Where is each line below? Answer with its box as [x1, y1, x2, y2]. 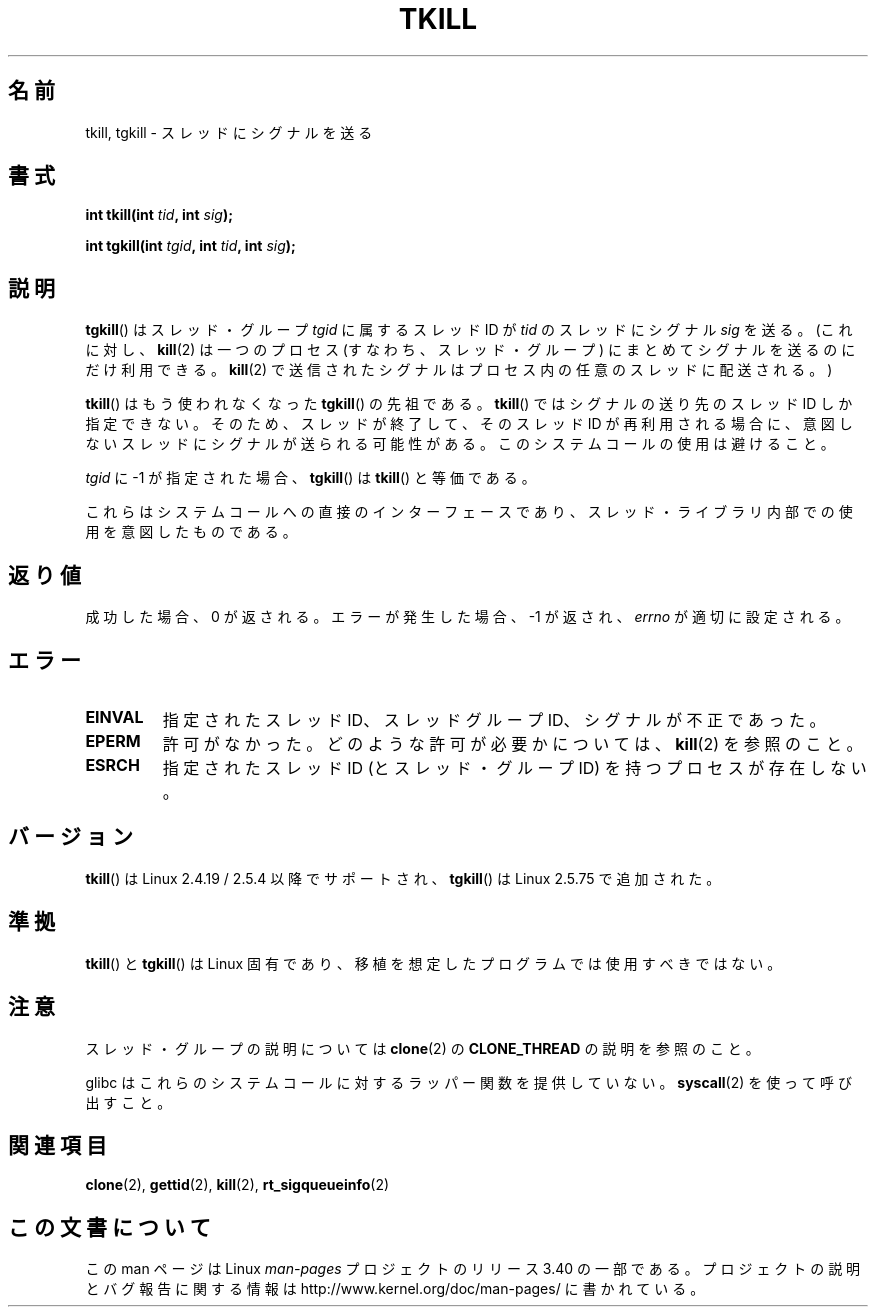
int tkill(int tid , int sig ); [85, 206, 234, 224]
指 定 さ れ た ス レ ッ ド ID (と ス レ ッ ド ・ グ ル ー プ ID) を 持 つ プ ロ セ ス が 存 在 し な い [162, 757, 867, 778]
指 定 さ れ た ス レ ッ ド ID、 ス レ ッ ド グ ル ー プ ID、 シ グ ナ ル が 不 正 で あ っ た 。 [162, 709, 826, 730]
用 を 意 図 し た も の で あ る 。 [85, 523, 297, 541]
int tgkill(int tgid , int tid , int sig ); [85, 237, 296, 255]
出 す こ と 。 [85, 1093, 172, 1111]
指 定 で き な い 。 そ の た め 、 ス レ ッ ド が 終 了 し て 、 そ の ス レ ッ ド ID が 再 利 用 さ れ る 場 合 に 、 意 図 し [85, 415, 853, 433]
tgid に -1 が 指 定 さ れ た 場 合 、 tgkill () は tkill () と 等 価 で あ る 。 [85, 469, 536, 487]
